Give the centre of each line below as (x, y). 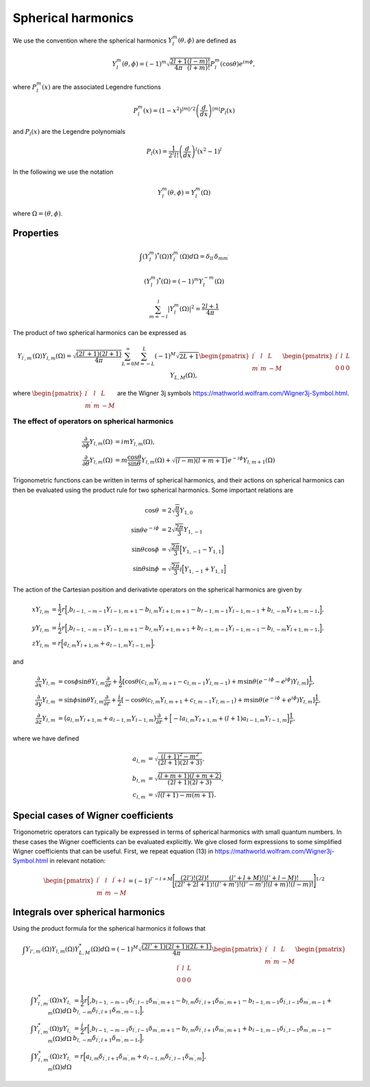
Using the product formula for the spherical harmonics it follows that (109, 928)
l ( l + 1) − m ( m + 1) (186, 795)
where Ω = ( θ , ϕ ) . (38, 213)
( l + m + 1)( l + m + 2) (190, 776)
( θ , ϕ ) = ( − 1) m (144, 63)
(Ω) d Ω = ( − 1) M (114, 949)
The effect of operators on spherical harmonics (93, 421)
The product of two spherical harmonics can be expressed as (100, 333)
